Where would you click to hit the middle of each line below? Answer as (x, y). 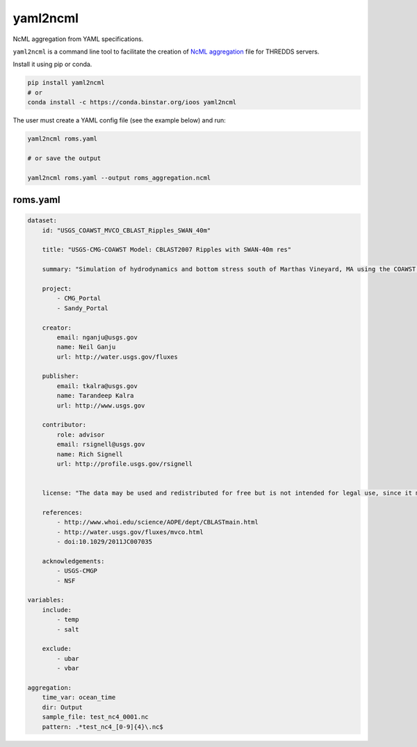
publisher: (60, 376)
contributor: (64, 425)
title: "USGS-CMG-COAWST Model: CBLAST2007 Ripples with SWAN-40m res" (167, 250)
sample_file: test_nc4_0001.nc (95, 717)
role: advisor (81, 434)
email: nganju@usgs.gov (97, 337)
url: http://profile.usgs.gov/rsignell (124, 464)
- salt (68, 629)
